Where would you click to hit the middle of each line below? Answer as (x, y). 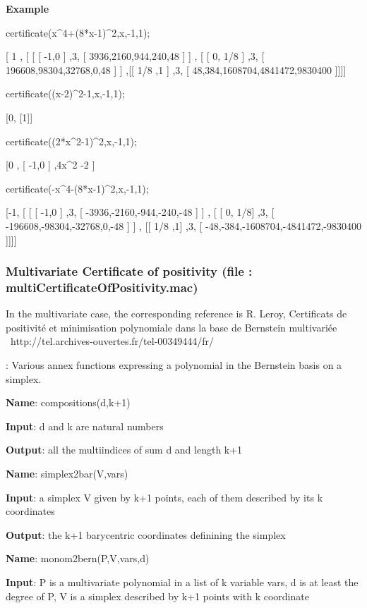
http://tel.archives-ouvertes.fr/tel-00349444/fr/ (112, 341)
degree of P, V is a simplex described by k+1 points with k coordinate (157, 596)
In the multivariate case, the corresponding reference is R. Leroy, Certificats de (176, 314)
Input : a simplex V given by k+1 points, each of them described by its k (164, 497)
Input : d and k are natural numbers (85, 426)
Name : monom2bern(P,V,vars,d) (78, 558)
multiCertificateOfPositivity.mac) (102, 287)
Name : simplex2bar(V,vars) (67, 474)
